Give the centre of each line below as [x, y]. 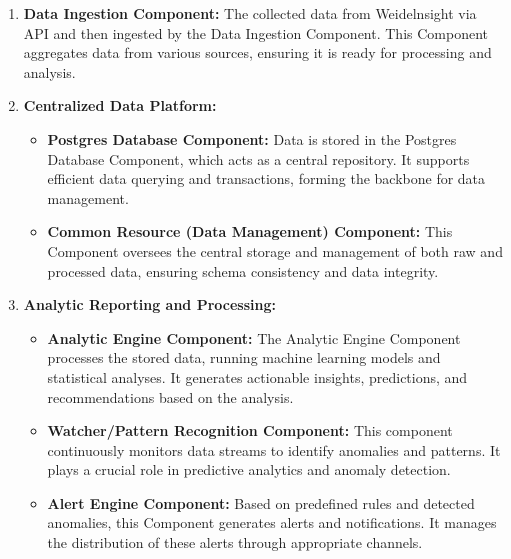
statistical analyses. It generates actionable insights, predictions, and [257, 376]
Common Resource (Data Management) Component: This [250, 231]
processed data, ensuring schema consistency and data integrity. [243, 270]
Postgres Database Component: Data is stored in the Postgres [252, 138]
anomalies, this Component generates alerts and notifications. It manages [272, 522]
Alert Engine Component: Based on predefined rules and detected [261, 502]
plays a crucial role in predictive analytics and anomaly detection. [249, 469]
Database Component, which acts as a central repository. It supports [258, 158]
